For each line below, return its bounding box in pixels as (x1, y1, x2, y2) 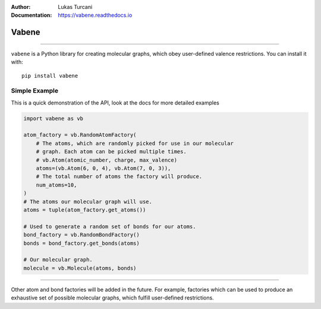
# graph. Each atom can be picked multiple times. (36, 149, 187, 155)
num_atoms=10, (36, 181, 77, 188)
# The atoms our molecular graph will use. (23, 198, 153, 205)
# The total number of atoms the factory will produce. (36, 173, 203, 180)
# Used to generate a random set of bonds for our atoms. (23, 223, 196, 230)
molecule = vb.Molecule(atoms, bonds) (23, 264, 137, 272)
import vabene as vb (23, 115, 83, 122)
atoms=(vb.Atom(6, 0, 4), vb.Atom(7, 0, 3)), (36, 165, 171, 172)
